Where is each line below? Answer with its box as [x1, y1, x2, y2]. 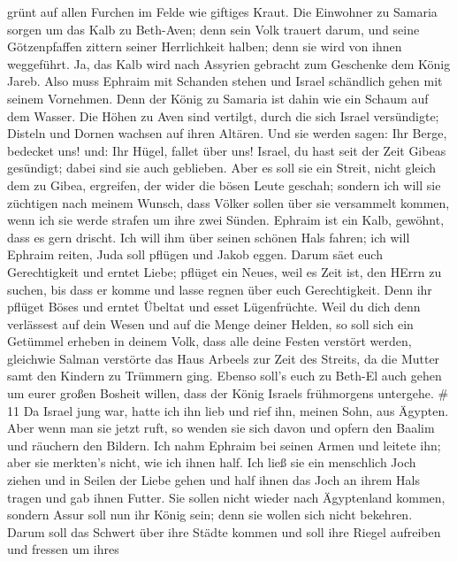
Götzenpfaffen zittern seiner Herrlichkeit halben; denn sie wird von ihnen [7, 37, 402, 56]
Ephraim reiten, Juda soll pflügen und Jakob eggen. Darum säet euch [7, 245, 383, 264]
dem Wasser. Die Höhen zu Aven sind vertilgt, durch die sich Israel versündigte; [7, 106, 439, 125]
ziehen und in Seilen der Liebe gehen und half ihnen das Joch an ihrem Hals [7, 471, 420, 489]
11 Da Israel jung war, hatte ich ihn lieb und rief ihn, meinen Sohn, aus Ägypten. [7, 401, 449, 419]
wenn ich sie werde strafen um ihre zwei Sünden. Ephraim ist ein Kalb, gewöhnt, [7, 211, 445, 229]
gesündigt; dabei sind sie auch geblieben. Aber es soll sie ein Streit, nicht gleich [7, 158, 437, 177]
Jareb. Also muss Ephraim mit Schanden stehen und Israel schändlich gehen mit [7, 72, 443, 90]
